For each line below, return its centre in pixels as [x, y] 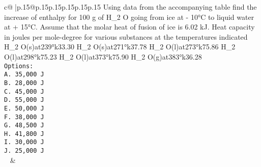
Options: [19, 66]
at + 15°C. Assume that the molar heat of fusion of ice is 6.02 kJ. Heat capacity [129, 27]
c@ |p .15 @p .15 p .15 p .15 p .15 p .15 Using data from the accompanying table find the [130, 7]
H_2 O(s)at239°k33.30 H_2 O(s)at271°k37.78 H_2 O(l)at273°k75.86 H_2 [120, 47]
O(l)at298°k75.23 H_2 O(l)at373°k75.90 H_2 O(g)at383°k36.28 [103, 56]
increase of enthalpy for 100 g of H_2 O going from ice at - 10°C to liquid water [129, 17]
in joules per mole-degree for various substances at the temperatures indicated [126, 36]
